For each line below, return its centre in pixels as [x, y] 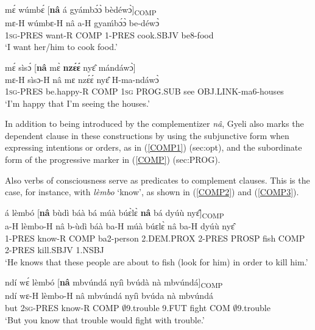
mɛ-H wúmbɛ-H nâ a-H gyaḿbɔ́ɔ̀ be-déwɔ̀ [82, 23]
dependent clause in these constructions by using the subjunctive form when [147, 135]
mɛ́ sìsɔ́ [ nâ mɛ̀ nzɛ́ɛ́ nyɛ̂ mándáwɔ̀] [70, 67]
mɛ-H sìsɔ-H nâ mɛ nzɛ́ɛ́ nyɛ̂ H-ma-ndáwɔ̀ [82, 79]
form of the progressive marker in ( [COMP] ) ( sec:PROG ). [113, 160]
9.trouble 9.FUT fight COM [178, 308]
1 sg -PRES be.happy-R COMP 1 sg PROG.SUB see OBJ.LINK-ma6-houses [144, 91]
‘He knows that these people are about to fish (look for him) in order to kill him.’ [157, 261]
